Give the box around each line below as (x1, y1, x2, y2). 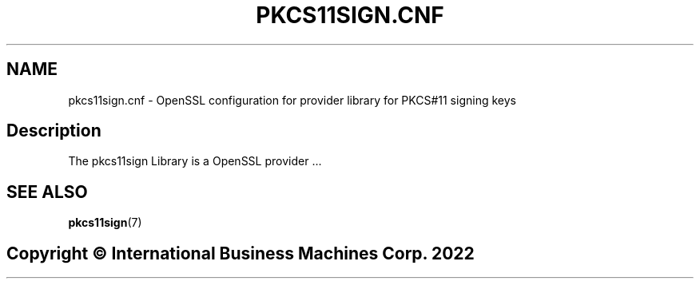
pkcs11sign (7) (68, 216, 142, 230)
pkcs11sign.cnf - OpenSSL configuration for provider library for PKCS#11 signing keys (68, 93, 516, 107)
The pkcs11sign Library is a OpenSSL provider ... (68, 154, 322, 168)
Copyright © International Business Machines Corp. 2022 (6, 243, 475, 263)
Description (6, 121, 101, 141)
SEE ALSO (6, 181, 88, 202)
